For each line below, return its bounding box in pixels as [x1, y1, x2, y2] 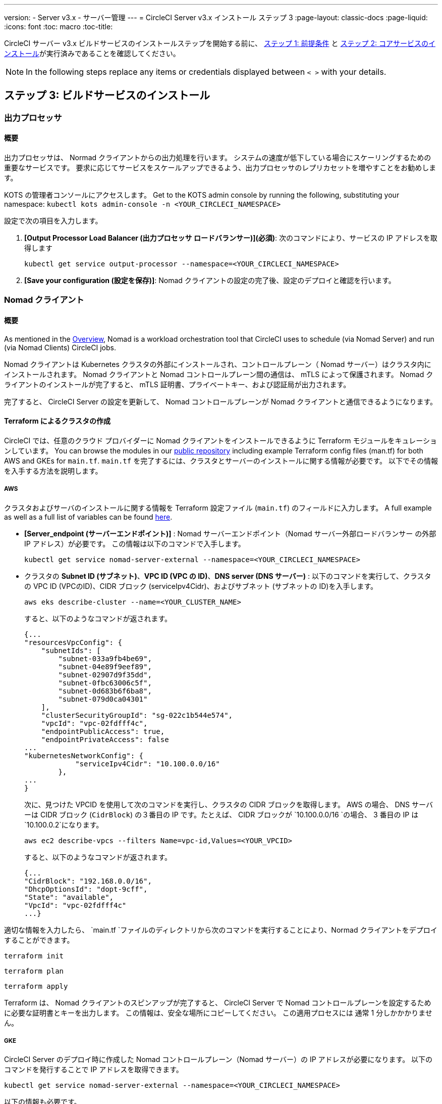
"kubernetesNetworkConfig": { [24, 751, 144, 760]
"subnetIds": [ [41, 646, 101, 655]
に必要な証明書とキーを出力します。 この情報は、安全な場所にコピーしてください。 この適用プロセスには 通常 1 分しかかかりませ [4, 1008, 432, 1017]
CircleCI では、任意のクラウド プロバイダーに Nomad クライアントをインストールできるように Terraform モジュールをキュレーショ [4, 436, 437, 445]
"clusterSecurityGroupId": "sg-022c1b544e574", [41, 711, 233, 719]
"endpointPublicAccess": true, [41, 727, 165, 735]
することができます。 [4, 935, 74, 944]
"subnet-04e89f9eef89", [58, 662, 152, 671]
